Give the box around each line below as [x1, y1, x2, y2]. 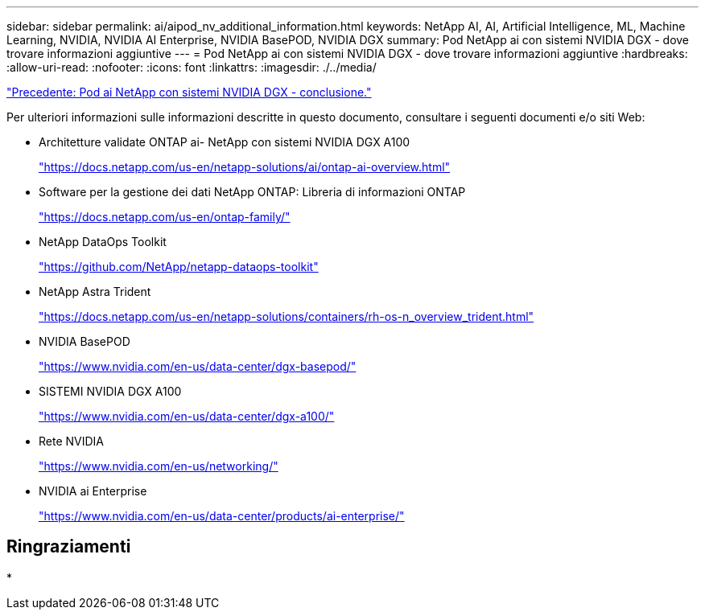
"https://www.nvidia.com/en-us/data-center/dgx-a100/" [39, 409, 335, 423]
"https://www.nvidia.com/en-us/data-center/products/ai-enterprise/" [39, 509, 405, 523]
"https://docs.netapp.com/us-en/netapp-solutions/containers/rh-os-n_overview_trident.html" [39, 310, 534, 323]
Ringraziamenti [6, 536, 131, 557]
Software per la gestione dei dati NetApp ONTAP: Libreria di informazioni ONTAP [39, 185, 466, 199]
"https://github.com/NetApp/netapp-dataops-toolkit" [39, 260, 319, 273]
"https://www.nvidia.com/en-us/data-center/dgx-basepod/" [39, 359, 357, 373]
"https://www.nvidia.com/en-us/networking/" [39, 459, 278, 473]
